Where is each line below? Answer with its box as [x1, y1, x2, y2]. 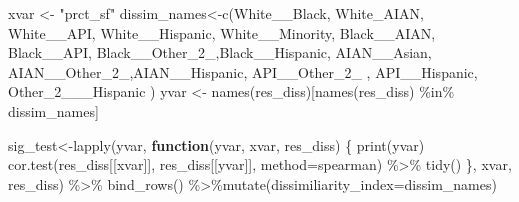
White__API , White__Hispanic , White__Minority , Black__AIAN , [8, 22, 436, 43]
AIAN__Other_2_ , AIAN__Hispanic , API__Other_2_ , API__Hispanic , [8, 61, 478, 82]
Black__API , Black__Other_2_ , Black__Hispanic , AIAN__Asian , [8, 42, 432, 63]
